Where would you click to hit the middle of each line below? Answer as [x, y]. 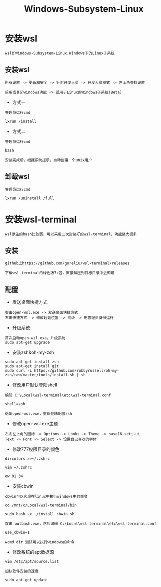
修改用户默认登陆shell [35, 385]
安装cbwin [23, 486]
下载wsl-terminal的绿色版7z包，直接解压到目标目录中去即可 [60, 273]
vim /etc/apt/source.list [32, 562]
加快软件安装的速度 [22, 571]
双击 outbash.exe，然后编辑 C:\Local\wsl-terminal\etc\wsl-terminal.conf [81, 524]
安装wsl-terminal [41, 219]
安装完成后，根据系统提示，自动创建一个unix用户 [49, 160]
